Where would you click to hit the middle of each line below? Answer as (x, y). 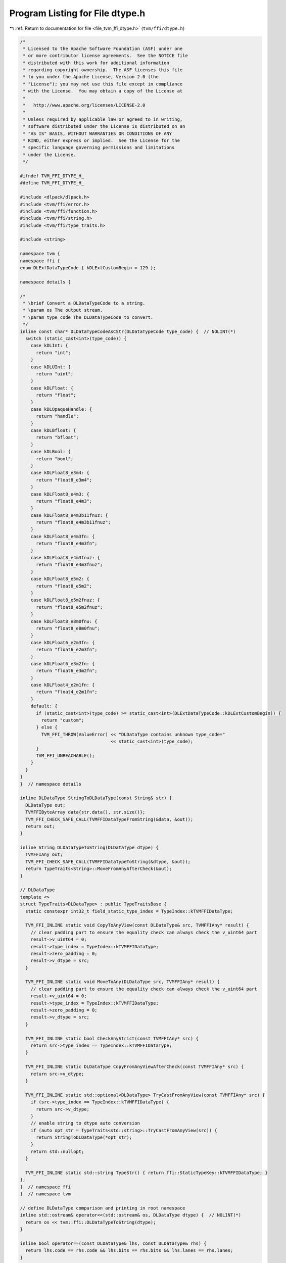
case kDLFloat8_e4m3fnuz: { (65, 558)
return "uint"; (55, 374)
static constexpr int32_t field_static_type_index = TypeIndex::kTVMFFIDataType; (129, 911)
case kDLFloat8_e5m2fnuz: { (65, 600)
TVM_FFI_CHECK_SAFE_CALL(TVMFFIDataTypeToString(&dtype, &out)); (108, 862)
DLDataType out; (45, 805)
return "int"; (53, 353)
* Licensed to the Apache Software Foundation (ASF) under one (103, 48)
